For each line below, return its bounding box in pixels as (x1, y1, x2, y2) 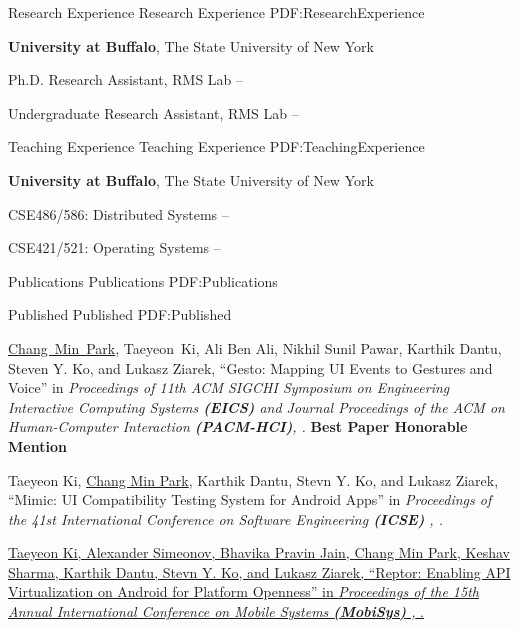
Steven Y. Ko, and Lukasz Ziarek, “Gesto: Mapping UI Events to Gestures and (8, 357, 493, 378)
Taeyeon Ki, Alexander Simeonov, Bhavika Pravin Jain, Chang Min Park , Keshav (8, 542, 510, 563)
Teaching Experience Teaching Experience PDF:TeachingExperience (8, 136, 425, 157)
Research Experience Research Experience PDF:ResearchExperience (8, 2, 425, 22)
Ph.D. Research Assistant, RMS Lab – (8, 69, 244, 90)
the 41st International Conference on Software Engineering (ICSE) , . (8, 508, 443, 529)
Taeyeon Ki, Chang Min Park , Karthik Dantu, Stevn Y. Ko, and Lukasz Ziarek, (8, 469, 499, 490)
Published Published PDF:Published (8, 304, 232, 325)
